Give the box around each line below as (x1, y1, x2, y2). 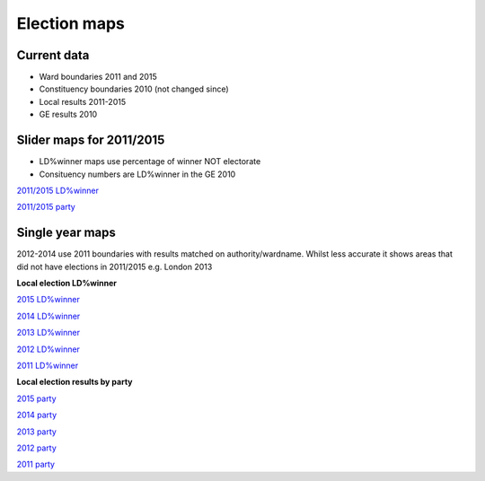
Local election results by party (16, 377, 134, 388)
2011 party (16, 459, 56, 470)
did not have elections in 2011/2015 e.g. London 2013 (16, 261, 213, 272)
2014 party (16, 409, 57, 421)
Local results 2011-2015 (39, 96, 126, 107)
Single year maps (16, 225, 117, 240)
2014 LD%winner (16, 310, 81, 321)
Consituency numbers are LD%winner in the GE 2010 (39, 169, 236, 179)
